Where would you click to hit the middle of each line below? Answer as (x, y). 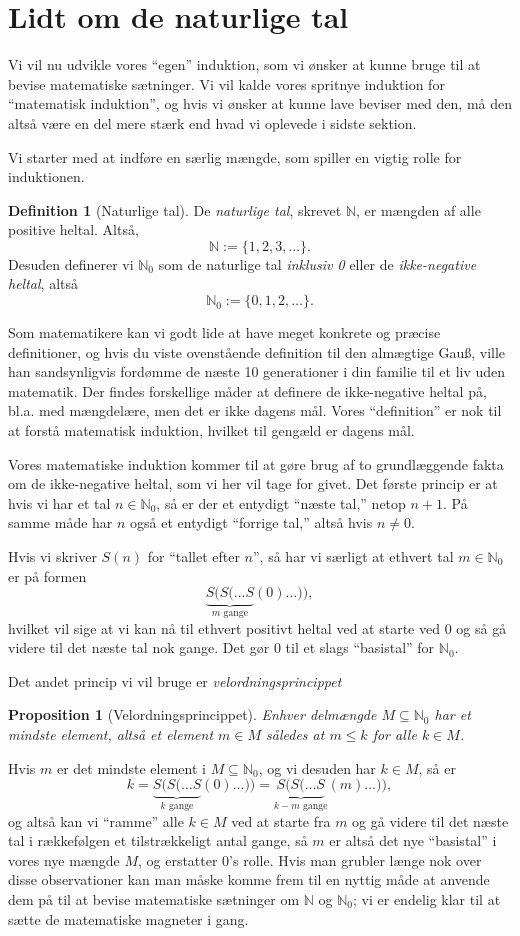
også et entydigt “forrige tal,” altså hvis (251, 522)
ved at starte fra (281, 820)
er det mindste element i (131, 767)
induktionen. (46, 176)
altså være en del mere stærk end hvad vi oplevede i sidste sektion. (212, 122)
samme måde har (60, 522)
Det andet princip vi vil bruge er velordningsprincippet (175, 680)
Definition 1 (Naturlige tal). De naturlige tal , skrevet (175, 209)
